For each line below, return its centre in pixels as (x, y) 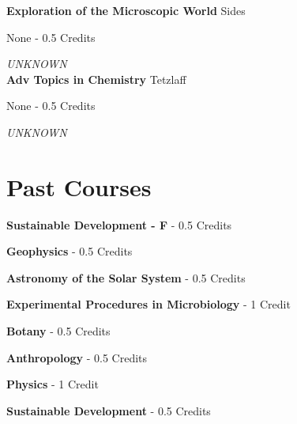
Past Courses (79, 186)
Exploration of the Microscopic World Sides (126, 10)
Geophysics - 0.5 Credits (70, 251)
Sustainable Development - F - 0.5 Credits (119, 224)
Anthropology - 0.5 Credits (77, 357)
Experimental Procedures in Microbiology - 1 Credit (148, 304)
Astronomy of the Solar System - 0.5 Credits (126, 277)
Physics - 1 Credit (53, 384)
